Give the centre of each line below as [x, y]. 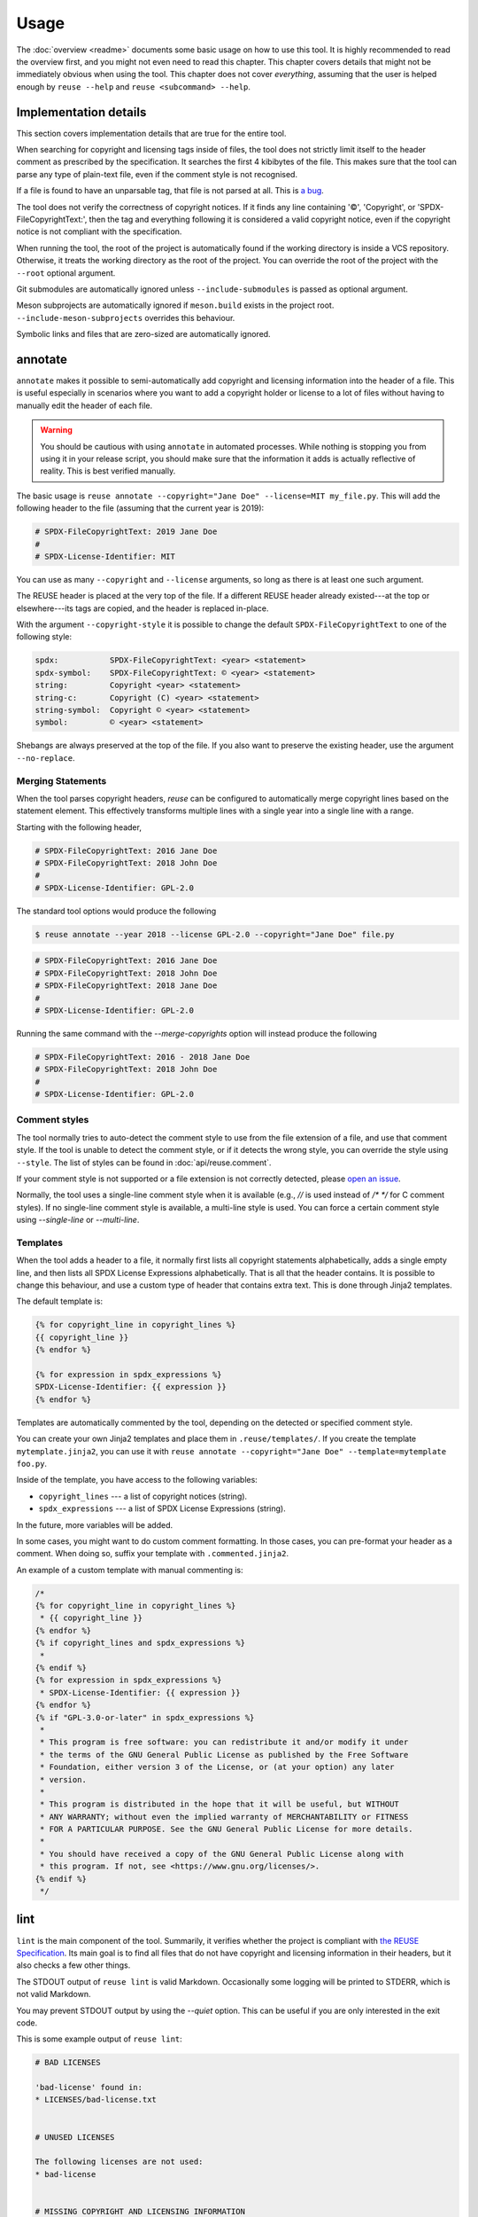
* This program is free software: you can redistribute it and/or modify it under [224, 1742]
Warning [56, 430]
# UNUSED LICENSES [75, 2137]
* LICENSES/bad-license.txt [96, 2100]
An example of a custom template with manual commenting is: [130, 1570]
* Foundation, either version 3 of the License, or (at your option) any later [217, 1767]
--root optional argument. [66, 273]
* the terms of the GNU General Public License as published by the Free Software [224, 1755]
